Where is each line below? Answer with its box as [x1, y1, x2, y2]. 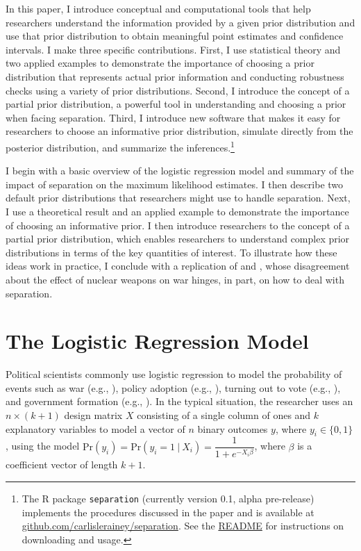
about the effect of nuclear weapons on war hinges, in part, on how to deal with [6, 272, 344, 286]
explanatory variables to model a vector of [6, 421, 185, 436]
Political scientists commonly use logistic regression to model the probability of [6, 367, 342, 381]
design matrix [64, 408, 123, 422]
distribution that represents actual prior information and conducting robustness [6, 69, 344, 83]
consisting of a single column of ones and [137, 408, 311, 422]
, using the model [6, 438, 80, 453]
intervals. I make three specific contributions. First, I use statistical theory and [6, 42, 341, 56]
